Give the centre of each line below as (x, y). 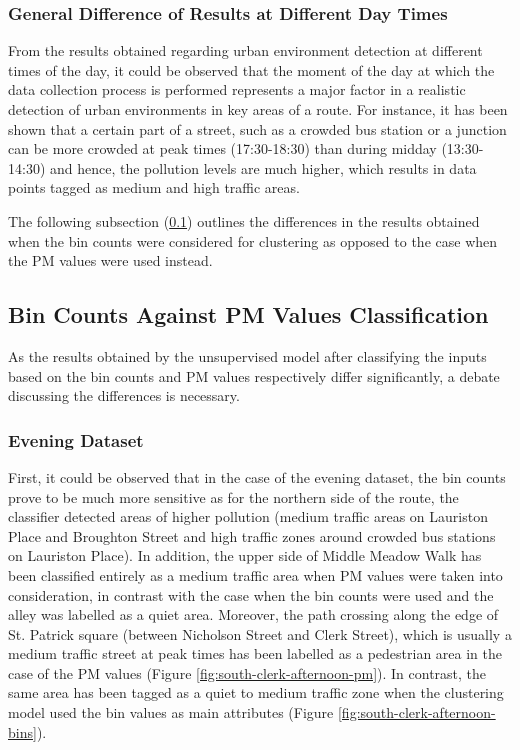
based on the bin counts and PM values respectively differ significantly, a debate (254, 375)
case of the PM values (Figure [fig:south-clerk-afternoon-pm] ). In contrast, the (247, 672)
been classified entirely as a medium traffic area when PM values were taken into (255, 574)
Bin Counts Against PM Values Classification (248, 314)
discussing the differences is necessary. (124, 395)
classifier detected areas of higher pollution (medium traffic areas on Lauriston (248, 516)
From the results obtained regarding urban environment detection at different (245, 50)
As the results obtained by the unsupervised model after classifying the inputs (247, 355)
